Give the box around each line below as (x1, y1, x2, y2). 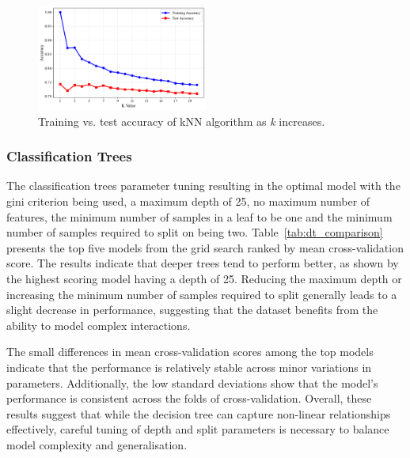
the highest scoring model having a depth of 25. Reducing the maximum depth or (6, 271, 402, 287)
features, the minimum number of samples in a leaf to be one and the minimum (6, 208, 393, 225)
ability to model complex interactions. (6, 316, 191, 333)
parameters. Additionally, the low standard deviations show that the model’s (6, 374, 378, 391)
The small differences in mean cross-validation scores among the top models (6, 343, 374, 360)
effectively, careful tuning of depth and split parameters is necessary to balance (6, 421, 389, 437)
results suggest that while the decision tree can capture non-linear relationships (6, 405, 391, 422)
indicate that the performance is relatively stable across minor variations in (6, 358, 372, 375)
